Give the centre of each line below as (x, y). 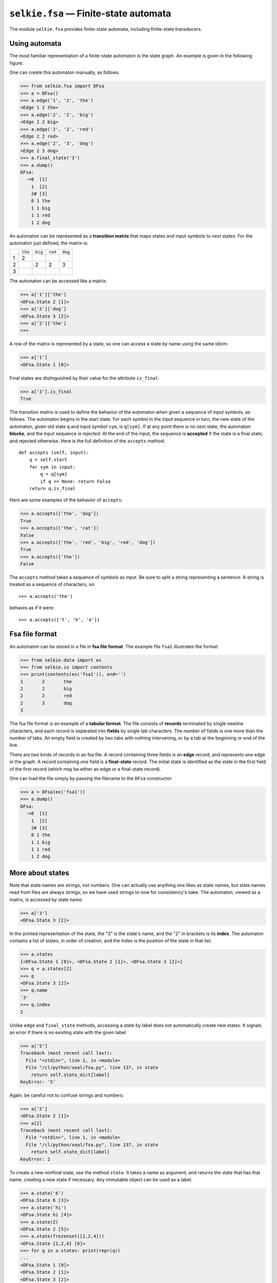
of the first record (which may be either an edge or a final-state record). (85, 769)
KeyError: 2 (35, 1159)
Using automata (35, 44)
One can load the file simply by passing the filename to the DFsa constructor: (91, 778)
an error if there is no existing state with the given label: (68, 1032)
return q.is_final (52, 488)
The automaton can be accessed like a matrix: (58, 281)
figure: (16, 63)
